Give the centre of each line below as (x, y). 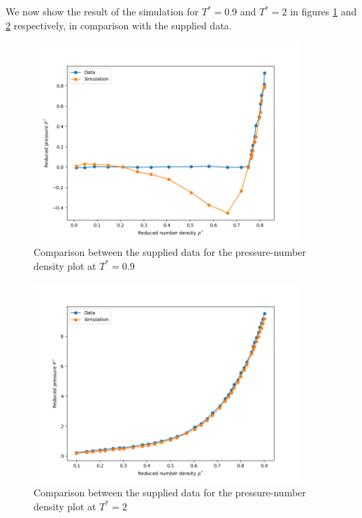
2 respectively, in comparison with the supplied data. (119, 25)
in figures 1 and (324, 11)
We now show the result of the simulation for (102, 11)
